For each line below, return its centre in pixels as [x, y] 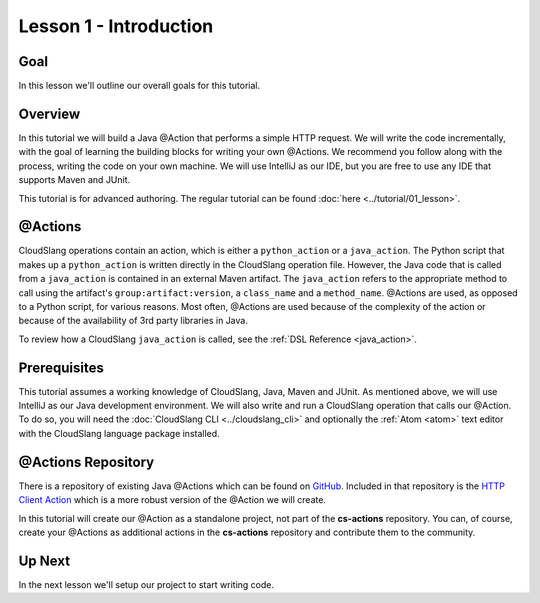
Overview [49, 113]
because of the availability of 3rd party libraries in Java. [133, 321]
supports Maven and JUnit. [74, 180]
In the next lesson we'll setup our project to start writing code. [146, 584]
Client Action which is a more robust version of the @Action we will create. [172, 500]
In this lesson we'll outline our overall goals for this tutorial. [139, 86]
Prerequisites [61, 367]
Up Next [44, 560]
